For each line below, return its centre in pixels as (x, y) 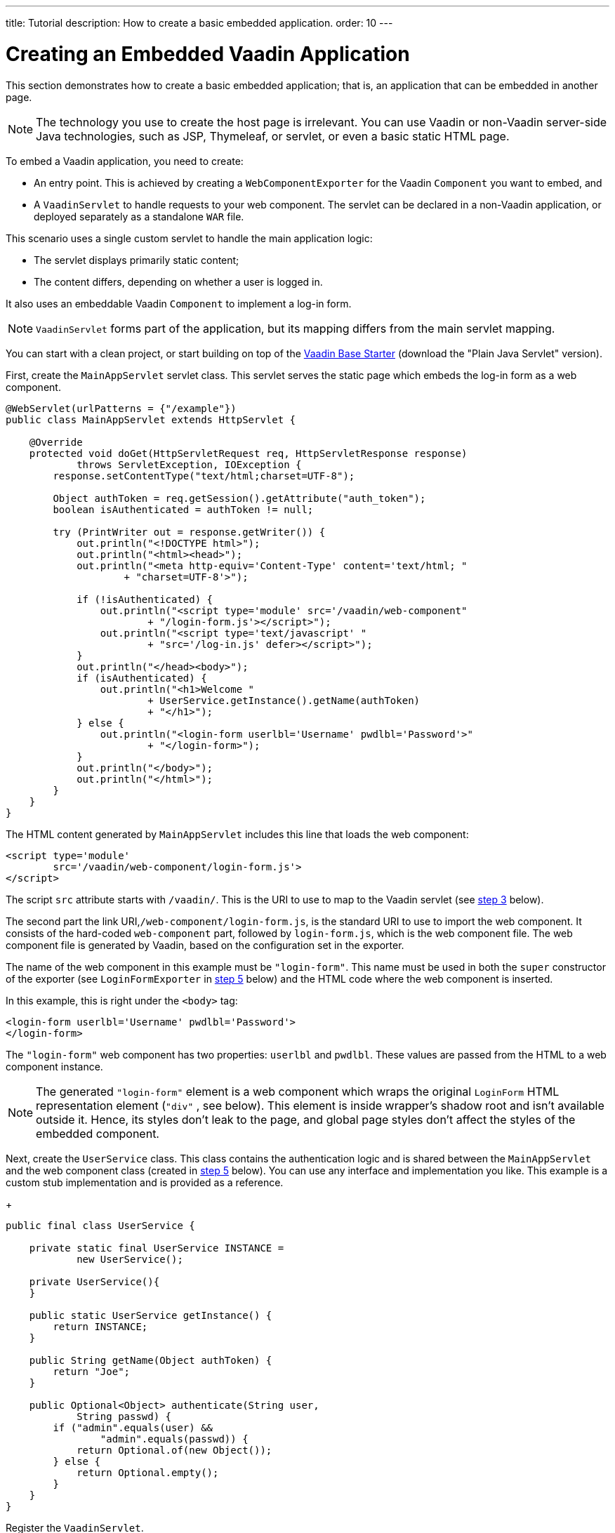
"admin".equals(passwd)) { (174, 1439)
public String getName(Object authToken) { (151, 1360)
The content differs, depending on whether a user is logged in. (178, 281)
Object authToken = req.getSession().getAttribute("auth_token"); (239, 498)
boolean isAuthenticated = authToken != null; (183, 509)
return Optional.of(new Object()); (174, 1450)
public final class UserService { (100, 1225)
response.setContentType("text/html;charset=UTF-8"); (204, 476)
